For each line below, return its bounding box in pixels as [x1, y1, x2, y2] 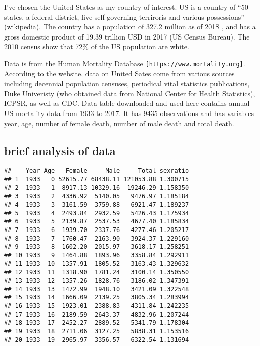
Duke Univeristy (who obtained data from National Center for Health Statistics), [4, 88, 255, 98]
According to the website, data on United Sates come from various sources [4, 68, 235, 79]
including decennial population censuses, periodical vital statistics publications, [4, 78, 250, 89]
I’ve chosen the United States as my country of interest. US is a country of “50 [4, 2, 248, 12]
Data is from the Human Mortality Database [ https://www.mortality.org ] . [4, 58, 245, 68]
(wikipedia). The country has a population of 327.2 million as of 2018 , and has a [4, 21, 256, 32]
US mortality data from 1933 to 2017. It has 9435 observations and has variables [4, 108, 254, 118]
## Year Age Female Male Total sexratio [4, 167, 189, 175]
